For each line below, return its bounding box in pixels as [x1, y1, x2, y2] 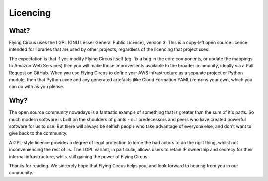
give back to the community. [9, 130, 67, 136]
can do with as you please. [9, 84, 64, 90]
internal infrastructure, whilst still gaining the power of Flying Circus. [9, 153, 149, 159]
